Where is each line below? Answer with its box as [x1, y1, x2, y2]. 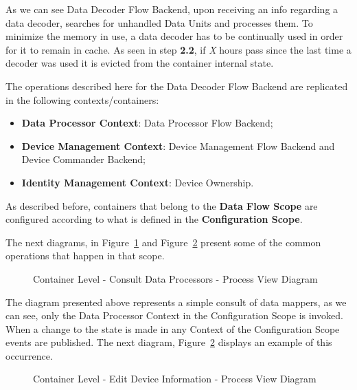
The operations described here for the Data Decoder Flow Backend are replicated [5, 78, 348, 93]
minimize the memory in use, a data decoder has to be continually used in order [5, 29, 343, 43]
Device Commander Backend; [21, 152, 146, 166]
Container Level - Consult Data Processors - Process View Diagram [33, 271, 318, 285]
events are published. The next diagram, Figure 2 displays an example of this [5, 335, 332, 349]
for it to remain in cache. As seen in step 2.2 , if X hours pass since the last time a [5, 42, 352, 56]
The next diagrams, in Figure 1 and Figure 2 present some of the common [5, 235, 321, 249]
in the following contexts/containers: [5, 92, 159, 107]
